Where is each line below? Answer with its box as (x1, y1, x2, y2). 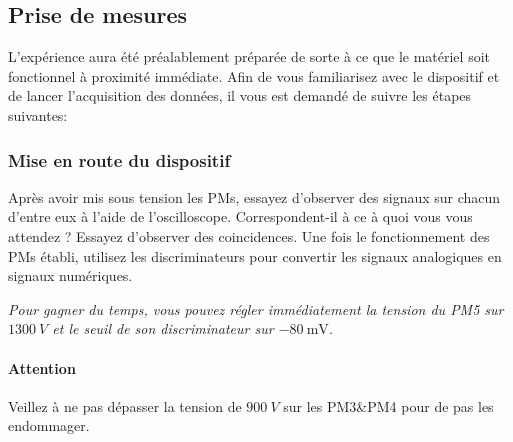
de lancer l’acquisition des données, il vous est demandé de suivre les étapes (8, 85, 472, 106)
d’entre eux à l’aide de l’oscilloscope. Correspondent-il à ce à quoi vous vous (8, 206, 473, 227)
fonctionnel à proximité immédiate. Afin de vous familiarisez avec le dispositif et (8, 65, 500, 86)
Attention (8, 357, 76, 378)
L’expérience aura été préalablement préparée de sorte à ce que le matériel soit (8, 46, 490, 67)
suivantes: (8, 104, 68, 125)
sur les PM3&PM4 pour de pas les (283, 395, 494, 416)
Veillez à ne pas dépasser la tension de (8, 395, 242, 416)
